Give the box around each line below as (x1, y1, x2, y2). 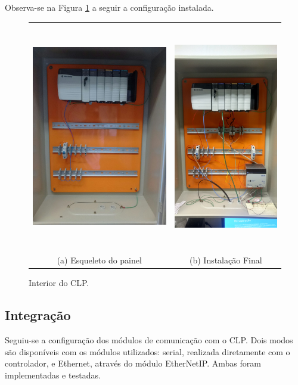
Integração (5, 306, 71, 324)
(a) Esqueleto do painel (57, 254, 142, 266)
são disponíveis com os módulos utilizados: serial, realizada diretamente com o (5, 345, 290, 358)
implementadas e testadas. (5, 368, 101, 381)
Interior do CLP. (29, 277, 89, 289)
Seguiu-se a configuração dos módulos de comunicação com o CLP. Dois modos (5, 334, 293, 346)
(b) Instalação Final (189, 254, 262, 266)
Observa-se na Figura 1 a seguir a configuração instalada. (5, 1, 214, 13)
